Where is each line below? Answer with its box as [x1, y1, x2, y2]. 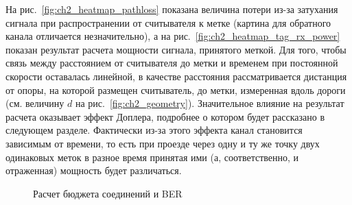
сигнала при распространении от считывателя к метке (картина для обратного [5, 15, 331, 29]
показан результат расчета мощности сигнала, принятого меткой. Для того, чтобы [5, 42, 347, 56]
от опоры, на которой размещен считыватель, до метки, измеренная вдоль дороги [5, 82, 346, 97]
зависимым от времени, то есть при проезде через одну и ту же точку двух [5, 136, 320, 150]
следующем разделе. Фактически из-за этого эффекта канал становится [5, 123, 303, 137]
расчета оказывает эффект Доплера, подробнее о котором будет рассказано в [5, 109, 325, 123]
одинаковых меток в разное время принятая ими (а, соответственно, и [5, 149, 299, 164]
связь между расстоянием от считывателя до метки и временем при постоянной [5, 56, 338, 70]
